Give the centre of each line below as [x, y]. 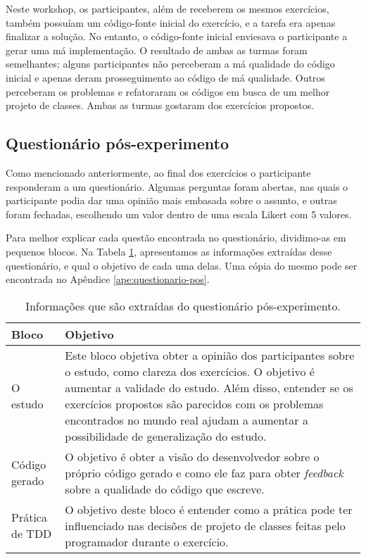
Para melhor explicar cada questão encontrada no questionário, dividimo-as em [176, 238]
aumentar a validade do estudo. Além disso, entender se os [209, 387]
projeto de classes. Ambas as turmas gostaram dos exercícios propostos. [160, 105]
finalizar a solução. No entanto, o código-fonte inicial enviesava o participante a [177, 36]
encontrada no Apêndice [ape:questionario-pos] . [108, 279]
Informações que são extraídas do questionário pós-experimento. [183, 306]
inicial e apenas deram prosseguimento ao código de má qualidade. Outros [165, 77]
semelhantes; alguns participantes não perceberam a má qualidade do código [170, 64]
